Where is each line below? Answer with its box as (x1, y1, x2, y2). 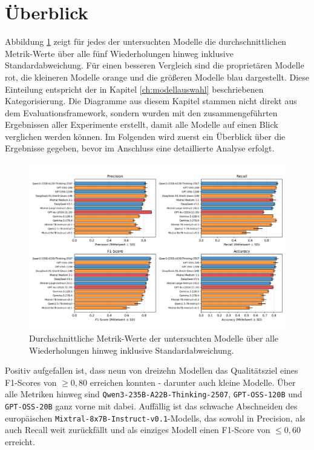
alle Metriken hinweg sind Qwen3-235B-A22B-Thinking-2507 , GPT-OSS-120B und (5, 388, 303, 400)
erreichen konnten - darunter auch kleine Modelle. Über (90, 376, 296, 388)
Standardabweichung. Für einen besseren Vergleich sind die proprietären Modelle (5, 59, 304, 71)
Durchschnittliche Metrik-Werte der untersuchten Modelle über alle (29, 332, 279, 344)
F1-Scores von (5, 376, 57, 388)
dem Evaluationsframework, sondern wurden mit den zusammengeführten (5, 106, 278, 119)
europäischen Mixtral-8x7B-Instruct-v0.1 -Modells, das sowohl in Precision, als (5, 411, 306, 424)
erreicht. (5, 435, 35, 448)
